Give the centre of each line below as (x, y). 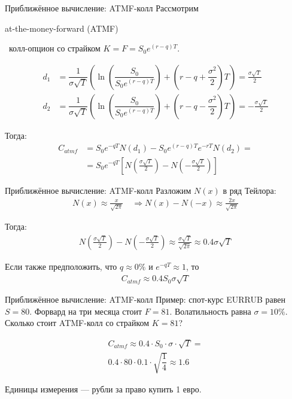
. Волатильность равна (210, 311)
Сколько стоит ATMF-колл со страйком (77, 323)
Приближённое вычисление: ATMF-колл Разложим (98, 190)
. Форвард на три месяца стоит (86, 311)
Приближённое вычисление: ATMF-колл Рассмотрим (102, 8)
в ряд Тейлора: (250, 190)
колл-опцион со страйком (54, 48)
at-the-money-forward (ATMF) (62, 28)
